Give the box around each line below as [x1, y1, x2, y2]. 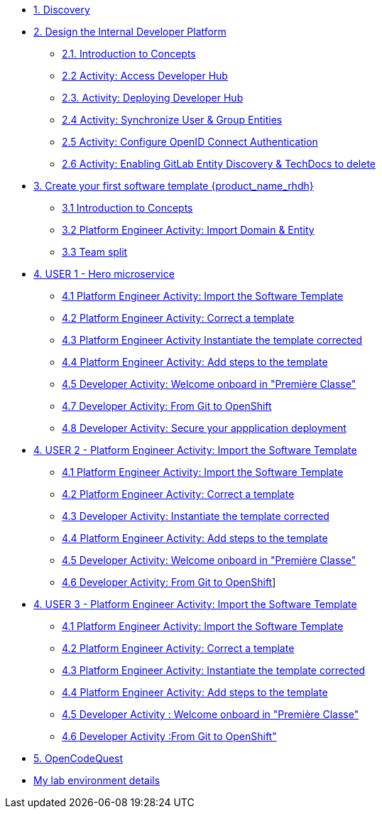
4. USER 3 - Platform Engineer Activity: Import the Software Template [33, 598, 357, 610]
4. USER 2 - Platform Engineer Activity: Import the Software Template [33, 444, 357, 456]
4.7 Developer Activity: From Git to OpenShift [62, 400, 272, 412]
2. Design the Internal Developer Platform [33, 26, 227, 38]
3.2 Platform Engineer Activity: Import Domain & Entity [62, 224, 315, 236]
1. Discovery [33, 4, 90, 16]
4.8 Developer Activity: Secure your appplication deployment [62, 422, 346, 434]
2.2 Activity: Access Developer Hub [62, 70, 228, 82]
